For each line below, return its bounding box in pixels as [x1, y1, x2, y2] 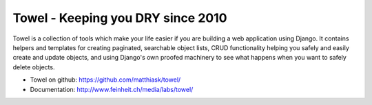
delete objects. [12, 62, 55, 71]
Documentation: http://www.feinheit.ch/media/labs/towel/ [30, 85, 194, 93]
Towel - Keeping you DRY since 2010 [12, 10, 227, 25]
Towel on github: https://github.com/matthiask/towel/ [30, 75, 181, 84]
